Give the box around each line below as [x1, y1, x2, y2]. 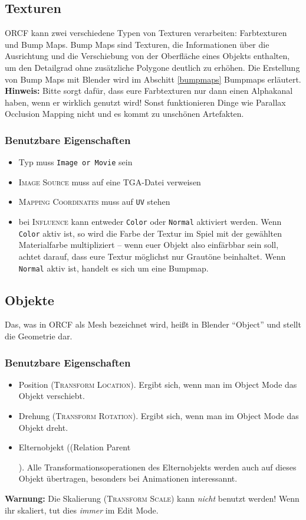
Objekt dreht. [18, 421, 68, 433]
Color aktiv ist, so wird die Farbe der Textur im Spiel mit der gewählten [18, 227, 282, 239]
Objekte [5, 290, 54, 309]
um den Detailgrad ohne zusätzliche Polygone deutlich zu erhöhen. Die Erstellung [5, 61, 300, 73]
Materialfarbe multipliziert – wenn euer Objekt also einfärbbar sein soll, [18, 238, 279, 251]
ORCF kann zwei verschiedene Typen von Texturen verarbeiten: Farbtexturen [5, 27, 287, 39]
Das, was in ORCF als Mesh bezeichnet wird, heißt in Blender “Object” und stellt [5, 318, 301, 331]
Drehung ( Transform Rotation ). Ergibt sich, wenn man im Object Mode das [18, 410, 299, 422]
